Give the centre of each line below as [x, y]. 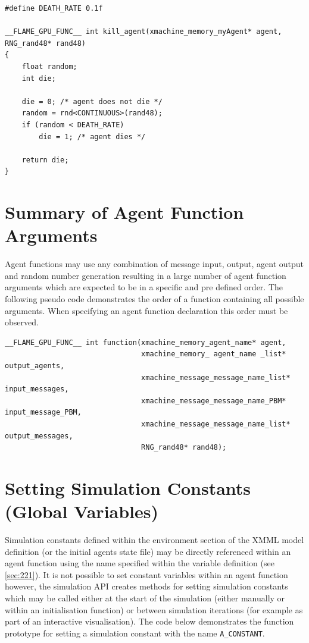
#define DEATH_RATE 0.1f [54, 8]
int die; [39, 78]
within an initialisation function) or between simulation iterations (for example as [154, 609]
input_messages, [37, 389]
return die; [45, 160]
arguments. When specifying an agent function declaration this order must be [146, 310]
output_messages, [39, 436]
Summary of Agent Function [124, 212]
